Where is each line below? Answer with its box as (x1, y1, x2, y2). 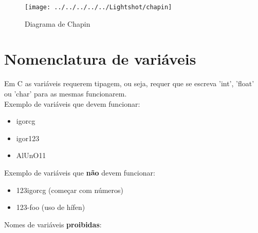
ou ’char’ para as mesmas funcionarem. (4, 88, 127, 99)
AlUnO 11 (16, 150, 46, 161)
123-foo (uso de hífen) (16, 202, 85, 212)
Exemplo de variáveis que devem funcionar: (4, 98, 140, 109)
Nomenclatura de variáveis (4, 48, 196, 69)
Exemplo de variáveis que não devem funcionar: (4, 167, 155, 178)
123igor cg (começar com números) (16, 184, 124, 195)
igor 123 (16, 132, 40, 143)
